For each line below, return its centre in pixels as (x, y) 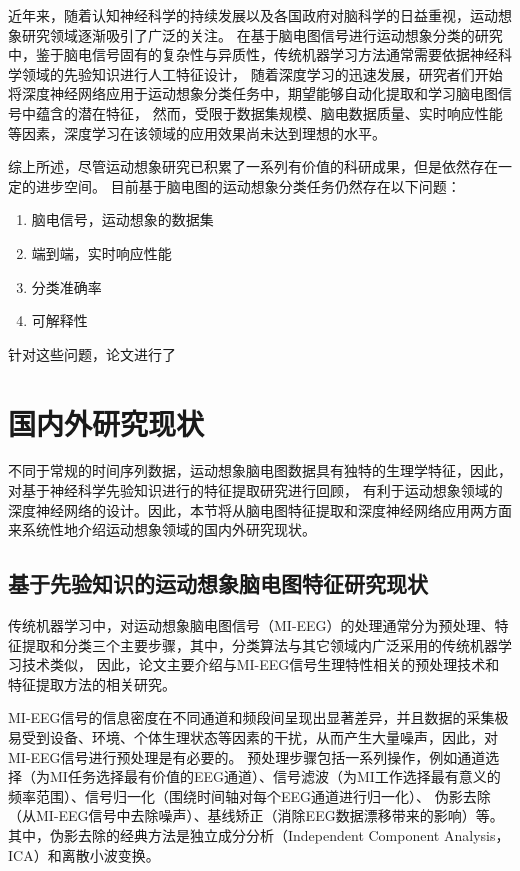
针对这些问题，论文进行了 (92, 353)
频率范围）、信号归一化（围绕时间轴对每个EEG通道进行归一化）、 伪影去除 (249, 795)
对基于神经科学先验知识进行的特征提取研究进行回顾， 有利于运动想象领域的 (255, 490)
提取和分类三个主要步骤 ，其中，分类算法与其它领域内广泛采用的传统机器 (259, 644)
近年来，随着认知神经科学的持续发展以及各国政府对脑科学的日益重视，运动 (253, 15)
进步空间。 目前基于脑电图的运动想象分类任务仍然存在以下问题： (248, 185)
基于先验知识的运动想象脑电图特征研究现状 (218, 583)
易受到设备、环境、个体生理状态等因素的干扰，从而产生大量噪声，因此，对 (253, 736)
